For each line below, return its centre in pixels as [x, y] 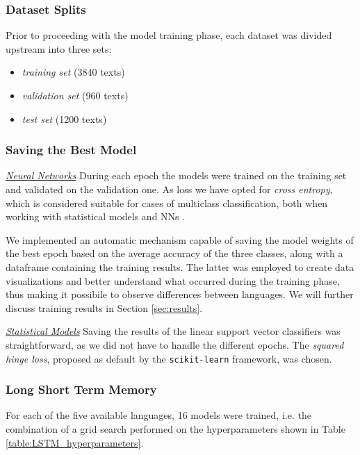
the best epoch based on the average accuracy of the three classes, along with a [174, 253]
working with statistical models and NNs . [96, 216]
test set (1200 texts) [64, 118]
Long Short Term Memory [81, 389]
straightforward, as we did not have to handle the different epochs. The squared [175, 344]
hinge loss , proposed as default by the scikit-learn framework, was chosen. [169, 358]
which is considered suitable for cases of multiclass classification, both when [167, 202]
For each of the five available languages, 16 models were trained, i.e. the [158, 415]
